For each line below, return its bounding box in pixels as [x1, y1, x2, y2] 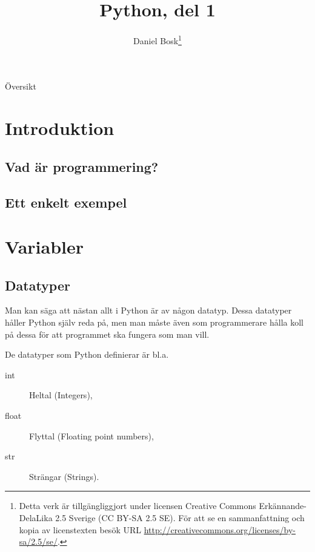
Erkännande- [259, 499, 307, 512]
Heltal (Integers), [29, 389, 93, 401]
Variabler [5, 234, 84, 259]
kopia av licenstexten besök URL [19, 523, 141, 536]
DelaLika [19, 511, 53, 524]
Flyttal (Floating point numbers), [29, 429, 154, 442]
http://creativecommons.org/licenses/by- [144, 523, 296, 536]
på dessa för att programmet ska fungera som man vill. [5, 327, 210, 340]
